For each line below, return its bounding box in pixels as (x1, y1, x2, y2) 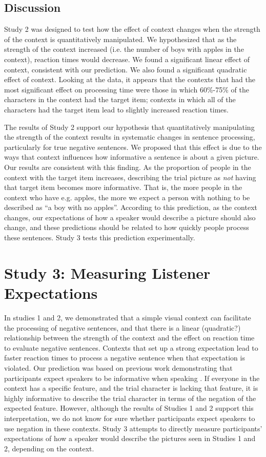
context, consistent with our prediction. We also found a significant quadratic (4, 64, 247, 74)
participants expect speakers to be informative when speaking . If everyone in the (4, 372, 260, 383)
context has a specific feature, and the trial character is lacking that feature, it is (4, 383, 258, 393)
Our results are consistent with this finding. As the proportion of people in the (4, 161, 251, 172)
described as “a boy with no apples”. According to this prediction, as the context (4, 202, 257, 213)
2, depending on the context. (4, 443, 94, 453)
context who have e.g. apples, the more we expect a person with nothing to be (4, 192, 250, 202)
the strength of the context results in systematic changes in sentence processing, (4, 131, 255, 142)
